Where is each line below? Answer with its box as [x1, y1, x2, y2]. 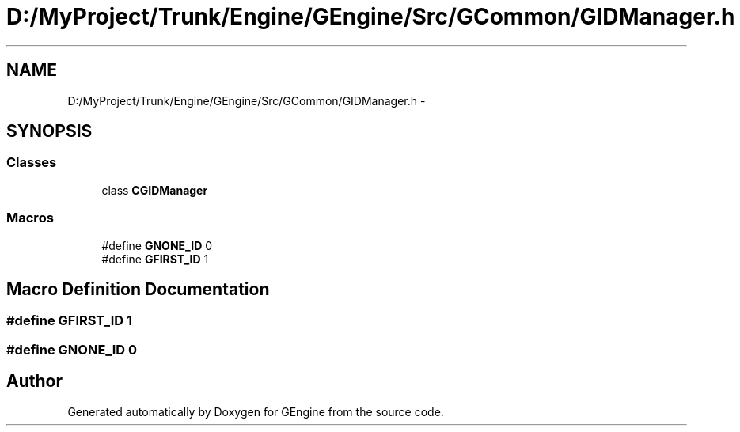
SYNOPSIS [6, 121, 93, 142]
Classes [6, 154, 57, 171]
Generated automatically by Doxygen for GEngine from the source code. [67, 404, 444, 419]
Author [6, 371, 63, 392]
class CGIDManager [101, 183, 208, 197]
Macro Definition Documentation [6, 279, 270, 299]
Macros [6, 210, 54, 226]
